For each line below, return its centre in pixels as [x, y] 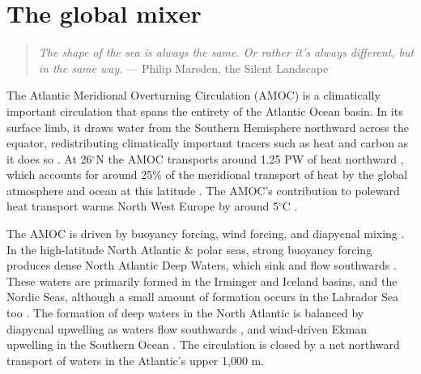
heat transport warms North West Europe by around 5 [142, 206]
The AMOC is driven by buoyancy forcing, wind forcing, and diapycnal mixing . [206, 234]
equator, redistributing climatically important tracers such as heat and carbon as [208, 143]
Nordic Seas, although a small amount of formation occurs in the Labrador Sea [203, 297]
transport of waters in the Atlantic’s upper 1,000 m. [136, 360]
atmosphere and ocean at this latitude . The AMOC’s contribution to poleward [203, 190]
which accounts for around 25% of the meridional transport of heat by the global [207, 174]
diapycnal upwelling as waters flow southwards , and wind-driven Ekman [187, 328]
